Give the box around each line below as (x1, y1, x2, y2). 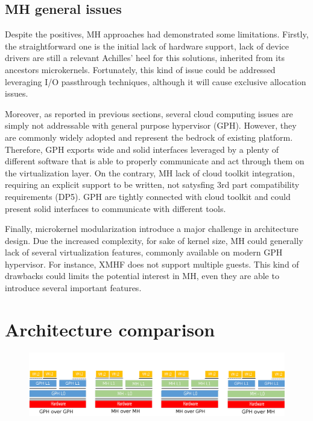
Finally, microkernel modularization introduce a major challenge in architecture (5, 222, 299, 235)
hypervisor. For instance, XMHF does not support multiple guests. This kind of (5, 257, 299, 270)
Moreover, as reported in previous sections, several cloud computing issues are (5, 107, 293, 120)
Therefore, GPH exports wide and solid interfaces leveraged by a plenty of (5, 143, 279, 155)
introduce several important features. (5, 281, 142, 294)
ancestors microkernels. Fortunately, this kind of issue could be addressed (5, 63, 276, 76)
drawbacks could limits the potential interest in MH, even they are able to (5, 269, 279, 282)
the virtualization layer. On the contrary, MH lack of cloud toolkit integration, (5, 166, 295, 179)
